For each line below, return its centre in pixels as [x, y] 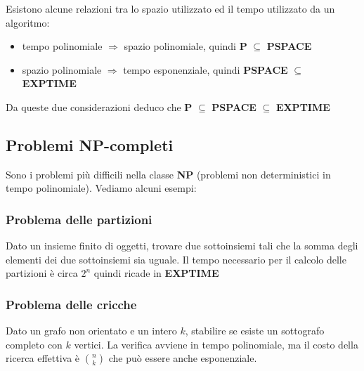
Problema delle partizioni [79, 219]
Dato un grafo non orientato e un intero [91, 331]
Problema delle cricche [71, 304]
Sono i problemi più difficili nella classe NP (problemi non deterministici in [168, 174]
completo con [34, 344]
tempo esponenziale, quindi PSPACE [206, 69]
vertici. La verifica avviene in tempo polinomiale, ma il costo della [216, 344]
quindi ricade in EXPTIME [156, 273]
